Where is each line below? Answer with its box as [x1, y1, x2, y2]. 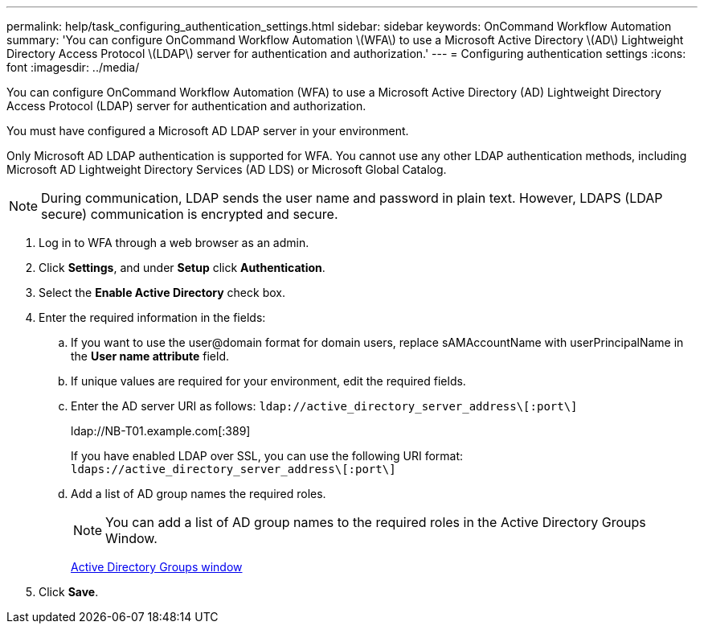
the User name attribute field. [71, 349, 230, 363]
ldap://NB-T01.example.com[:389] [71, 424, 251, 438]
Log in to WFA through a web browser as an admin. [39, 236, 309, 249]
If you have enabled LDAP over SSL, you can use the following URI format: [71, 449, 464, 463]
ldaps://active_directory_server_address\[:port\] [71, 463, 396, 476]
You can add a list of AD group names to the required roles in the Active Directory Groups [105, 514, 646, 530]
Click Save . [39, 585, 99, 599]
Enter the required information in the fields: [39, 311, 266, 324]
